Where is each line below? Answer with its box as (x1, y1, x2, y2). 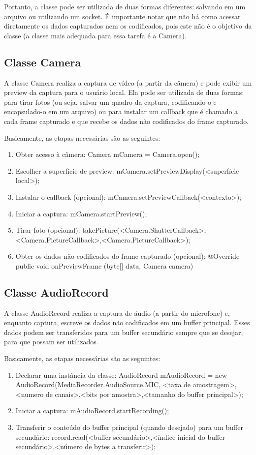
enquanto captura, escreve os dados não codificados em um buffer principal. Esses (4, 317, 250, 328)
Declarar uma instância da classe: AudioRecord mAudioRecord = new (15, 369, 227, 380)
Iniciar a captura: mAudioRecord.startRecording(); (15, 405, 169, 416)
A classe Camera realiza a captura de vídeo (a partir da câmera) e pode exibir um (4, 77, 252, 88)
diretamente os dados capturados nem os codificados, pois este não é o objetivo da (4, 21, 252, 31)
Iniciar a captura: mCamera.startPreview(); (15, 208, 147, 218)
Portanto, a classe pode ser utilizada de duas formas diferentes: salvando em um (4, 1, 246, 11)
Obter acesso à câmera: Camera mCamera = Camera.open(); (15, 149, 200, 159)
